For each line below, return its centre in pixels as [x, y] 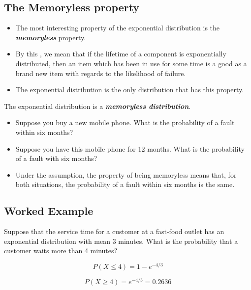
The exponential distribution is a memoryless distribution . [97, 106]
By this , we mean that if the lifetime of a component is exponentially [121, 54]
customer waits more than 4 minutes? [61, 250]
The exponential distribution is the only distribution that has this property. [130, 90]
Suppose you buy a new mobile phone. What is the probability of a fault [125, 122]
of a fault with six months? [56, 158]
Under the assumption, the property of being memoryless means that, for [126, 174]
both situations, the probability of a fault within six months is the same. [125, 184]
